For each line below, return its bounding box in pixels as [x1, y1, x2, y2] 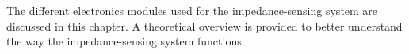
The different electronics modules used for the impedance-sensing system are [6, 2, 378, 18]
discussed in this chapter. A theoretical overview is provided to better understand [6, 17, 403, 34]
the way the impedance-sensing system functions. [6, 33, 245, 49]
